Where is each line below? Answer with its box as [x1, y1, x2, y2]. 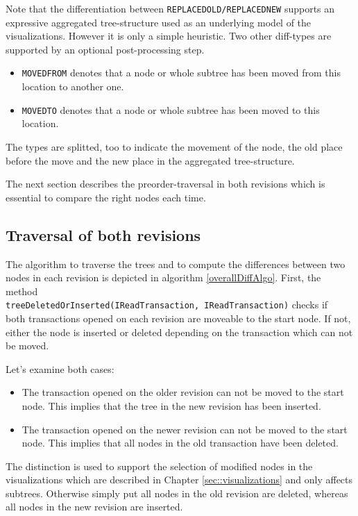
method [6, 283, 38, 298]
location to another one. [22, 79, 124, 94]
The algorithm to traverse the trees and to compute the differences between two [6, 256, 346, 271]
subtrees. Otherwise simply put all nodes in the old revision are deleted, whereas [6, 485, 348, 500]
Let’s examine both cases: [6, 361, 114, 376]
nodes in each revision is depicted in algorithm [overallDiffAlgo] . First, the [6, 270, 321, 285]
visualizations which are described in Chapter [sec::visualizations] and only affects [6, 472, 353, 487]
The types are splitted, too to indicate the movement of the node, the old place [6, 139, 343, 153]
